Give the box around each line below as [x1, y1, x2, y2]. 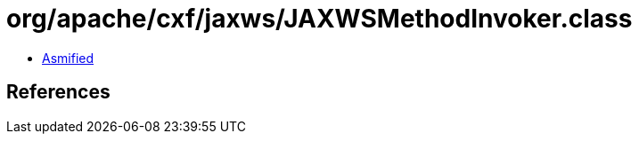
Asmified [42, 50, 94, 66]
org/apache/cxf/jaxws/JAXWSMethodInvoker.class [6, 4, 633, 34]
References [6, 81, 111, 104]
